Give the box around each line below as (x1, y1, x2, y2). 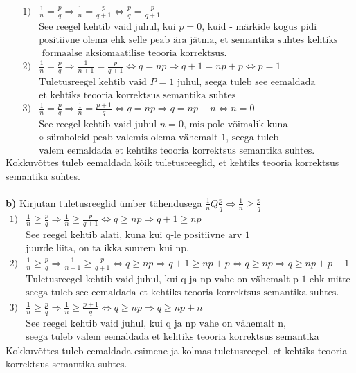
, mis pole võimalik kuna (183, 120, 288, 130)
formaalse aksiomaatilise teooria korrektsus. (42, 48, 227, 59)
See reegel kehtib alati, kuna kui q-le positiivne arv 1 (26, 230, 250, 241)
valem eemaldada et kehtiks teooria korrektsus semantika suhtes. (39, 146, 315, 156)
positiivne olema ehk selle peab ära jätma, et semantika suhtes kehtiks (39, 35, 338, 46)
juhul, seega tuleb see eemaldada (177, 77, 316, 87)
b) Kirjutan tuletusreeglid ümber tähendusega (6, 195, 202, 210)
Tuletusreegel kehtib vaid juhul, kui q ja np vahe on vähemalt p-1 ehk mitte (26, 274, 350, 284)
